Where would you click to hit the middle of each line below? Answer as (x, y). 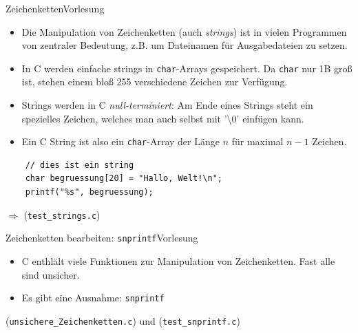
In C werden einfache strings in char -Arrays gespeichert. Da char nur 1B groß (187, 68)
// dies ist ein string (80, 165)
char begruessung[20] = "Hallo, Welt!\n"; (124, 179)
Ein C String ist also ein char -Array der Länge (120, 141)
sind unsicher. (51, 274)
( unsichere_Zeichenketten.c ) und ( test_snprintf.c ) (123, 320)
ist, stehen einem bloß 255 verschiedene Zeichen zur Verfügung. (155, 82)
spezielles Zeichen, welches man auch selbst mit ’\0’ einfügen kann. (163, 118)
